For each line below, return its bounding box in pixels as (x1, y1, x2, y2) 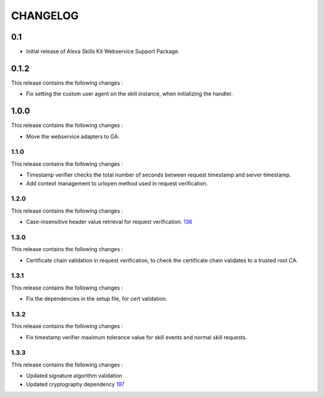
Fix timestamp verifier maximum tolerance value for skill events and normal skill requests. (26, 333, 247, 341)
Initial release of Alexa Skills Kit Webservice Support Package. (26, 48, 180, 55)
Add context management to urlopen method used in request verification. (26, 180, 208, 187)
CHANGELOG (11, 9, 79, 22)
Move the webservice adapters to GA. (26, 133, 120, 140)
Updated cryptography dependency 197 (26, 380, 125, 387)
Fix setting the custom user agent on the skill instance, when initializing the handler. (26, 90, 233, 97)
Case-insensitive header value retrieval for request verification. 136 (26, 218, 193, 225)
